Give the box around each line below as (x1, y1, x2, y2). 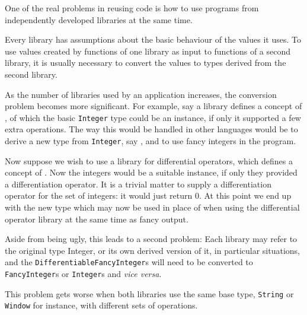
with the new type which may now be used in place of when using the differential (5, 201, 300, 214)
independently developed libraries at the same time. (5, 13, 193, 26)
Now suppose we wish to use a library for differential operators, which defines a (5, 154, 293, 167)
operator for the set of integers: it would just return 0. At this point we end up (5, 189, 292, 202)
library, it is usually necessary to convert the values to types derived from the (5, 56, 286, 69)
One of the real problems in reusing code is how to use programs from (5, 2, 259, 14)
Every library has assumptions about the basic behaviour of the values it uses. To (5, 33, 301, 46)
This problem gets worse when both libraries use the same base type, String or (5, 287, 294, 300)
